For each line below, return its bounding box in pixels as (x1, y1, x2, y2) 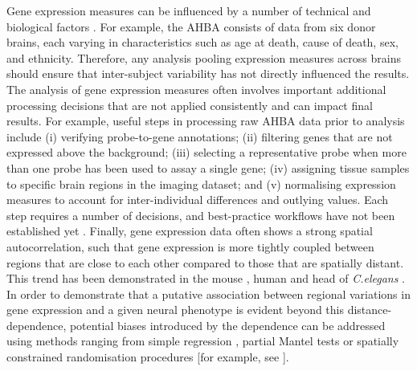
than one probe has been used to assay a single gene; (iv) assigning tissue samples (6, 159, 410, 176)
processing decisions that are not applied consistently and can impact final (6, 96, 373, 113)
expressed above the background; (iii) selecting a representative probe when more (6, 144, 407, 161)
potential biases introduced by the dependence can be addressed (69, 316, 386, 333)
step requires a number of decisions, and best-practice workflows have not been (6, 206, 395, 223)
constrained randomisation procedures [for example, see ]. (6, 349, 289, 365)
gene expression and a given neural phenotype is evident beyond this (6, 301, 345, 318)
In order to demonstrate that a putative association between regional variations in (6, 285, 411, 302)
